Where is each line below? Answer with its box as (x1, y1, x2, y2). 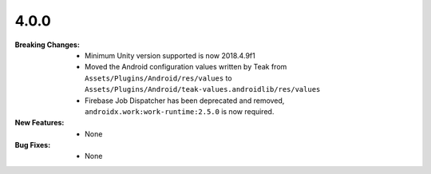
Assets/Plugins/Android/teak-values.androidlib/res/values (85, 85, 321, 94)
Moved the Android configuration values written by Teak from (85, 62, 287, 72)
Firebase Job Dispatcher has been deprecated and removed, (85, 96, 285, 105)
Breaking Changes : (14, 40, 80, 49)
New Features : (14, 118, 65, 128)
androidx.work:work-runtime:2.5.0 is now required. (85, 106, 275, 116)
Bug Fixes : (14, 140, 51, 150)
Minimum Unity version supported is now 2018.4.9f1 (85, 50, 255, 60)
